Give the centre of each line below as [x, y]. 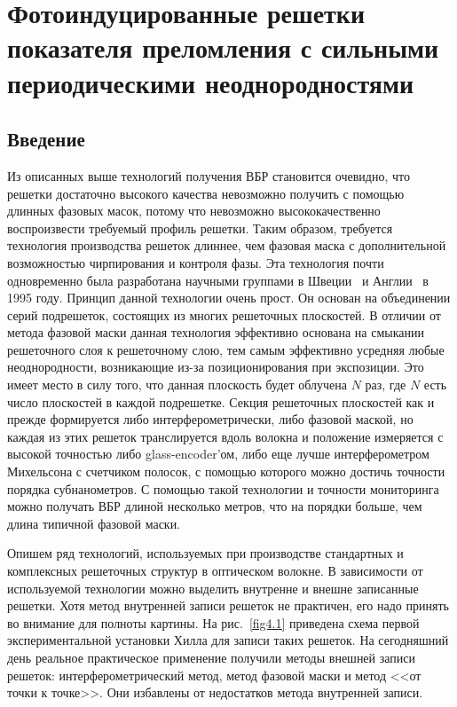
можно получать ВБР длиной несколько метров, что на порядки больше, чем [215, 506]
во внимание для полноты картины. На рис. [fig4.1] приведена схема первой [213, 622]
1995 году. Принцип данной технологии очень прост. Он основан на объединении [229, 298]
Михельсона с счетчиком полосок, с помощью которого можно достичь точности [226, 471]
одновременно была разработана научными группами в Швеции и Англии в [218, 280]
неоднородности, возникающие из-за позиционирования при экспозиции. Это [216, 367]
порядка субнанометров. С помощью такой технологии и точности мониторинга [223, 488]
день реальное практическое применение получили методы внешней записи [211, 657]
